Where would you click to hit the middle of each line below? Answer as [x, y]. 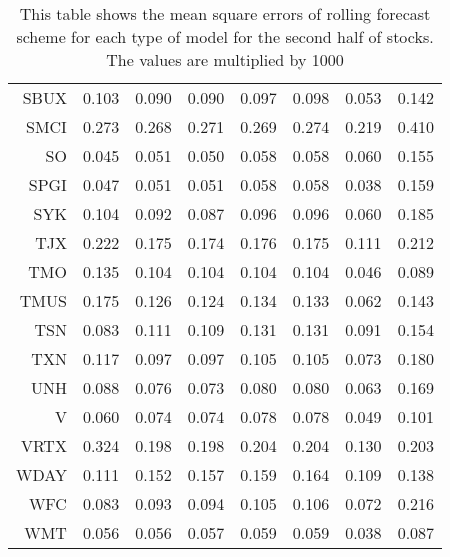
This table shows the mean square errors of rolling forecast [225, 13]
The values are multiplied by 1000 [225, 59]
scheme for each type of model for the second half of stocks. [225, 36]
